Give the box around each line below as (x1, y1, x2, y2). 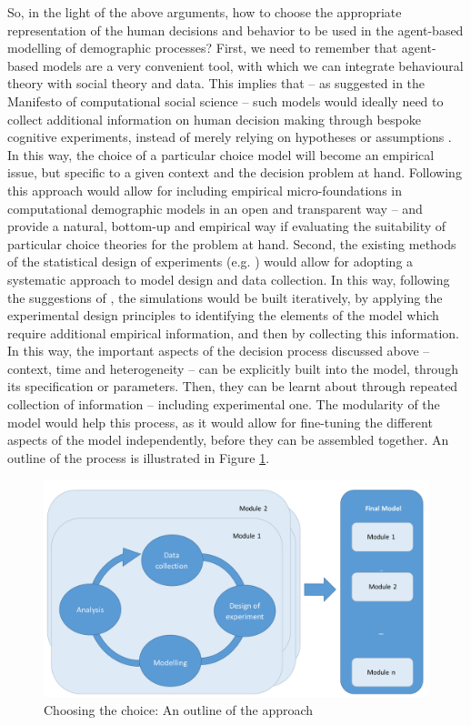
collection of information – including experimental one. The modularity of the (7, 395, 440, 414)
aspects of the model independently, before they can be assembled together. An (7, 430, 449, 449)
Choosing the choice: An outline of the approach (44, 700, 314, 719)
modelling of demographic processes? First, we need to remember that (7, 38, 398, 57)
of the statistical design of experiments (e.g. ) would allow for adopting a (7, 252, 414, 271)
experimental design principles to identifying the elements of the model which (7, 306, 439, 325)
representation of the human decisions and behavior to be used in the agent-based (7, 20, 464, 39)
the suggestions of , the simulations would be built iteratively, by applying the (7, 287, 443, 307)
